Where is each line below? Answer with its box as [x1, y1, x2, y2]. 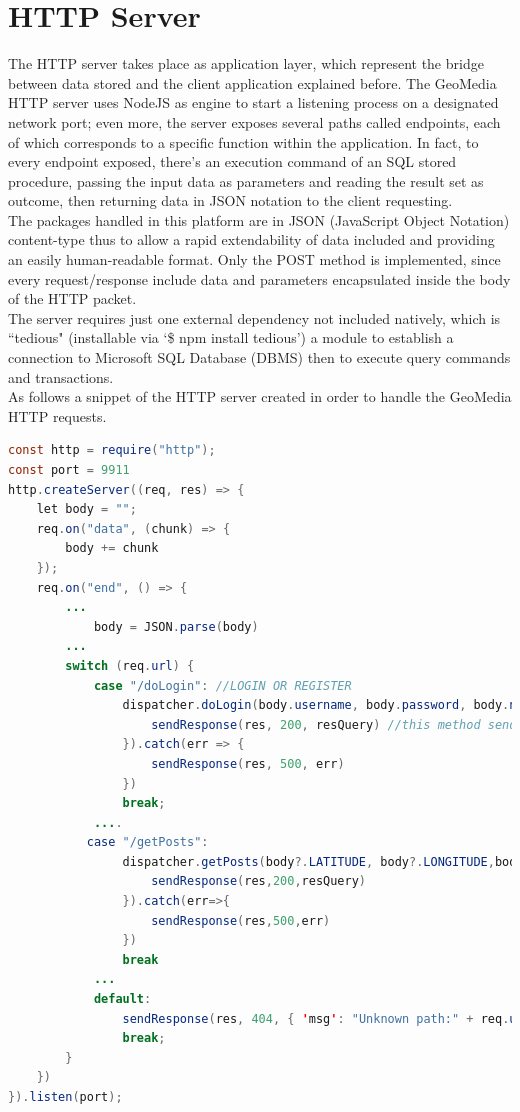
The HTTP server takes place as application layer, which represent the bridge [8, 53, 484, 74]
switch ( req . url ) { [65, 658, 195, 673]
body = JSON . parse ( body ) [93, 619, 259, 634]
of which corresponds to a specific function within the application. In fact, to [8, 131, 479, 152]
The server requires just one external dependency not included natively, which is [8, 307, 501, 328]
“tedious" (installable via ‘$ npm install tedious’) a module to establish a [8, 327, 454, 348]
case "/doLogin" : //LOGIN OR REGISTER [93, 678, 352, 693]
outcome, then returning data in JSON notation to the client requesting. [8, 190, 453, 211]
